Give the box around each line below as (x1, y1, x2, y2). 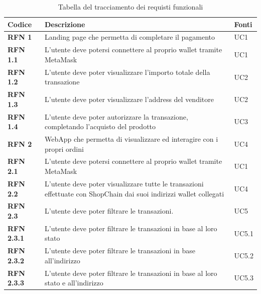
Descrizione (45, 19, 85, 29)
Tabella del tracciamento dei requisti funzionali (58, 2, 203, 12)
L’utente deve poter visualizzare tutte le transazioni (45, 178, 204, 188)
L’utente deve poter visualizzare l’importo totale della (45, 66, 210, 77)
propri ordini (45, 143, 84, 154)
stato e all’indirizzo (45, 277, 103, 288)
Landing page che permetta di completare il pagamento (45, 32, 215, 42)
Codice (8, 19, 32, 29)
